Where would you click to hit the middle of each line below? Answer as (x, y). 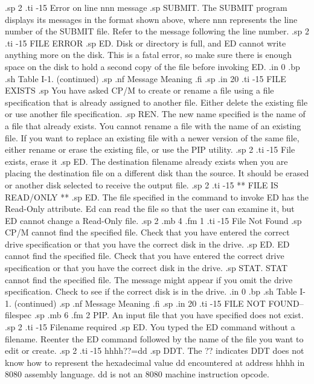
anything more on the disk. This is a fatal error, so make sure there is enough (149, 55)
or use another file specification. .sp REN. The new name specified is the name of (155, 114)
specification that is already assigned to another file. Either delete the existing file (156, 102)
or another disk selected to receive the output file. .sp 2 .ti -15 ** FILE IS (142, 184)
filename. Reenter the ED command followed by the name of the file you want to (154, 338)
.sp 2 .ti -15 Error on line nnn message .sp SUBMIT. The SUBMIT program (146, 7)
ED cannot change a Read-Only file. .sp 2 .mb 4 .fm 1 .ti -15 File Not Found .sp (153, 220)
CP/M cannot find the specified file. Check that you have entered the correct (147, 232)
